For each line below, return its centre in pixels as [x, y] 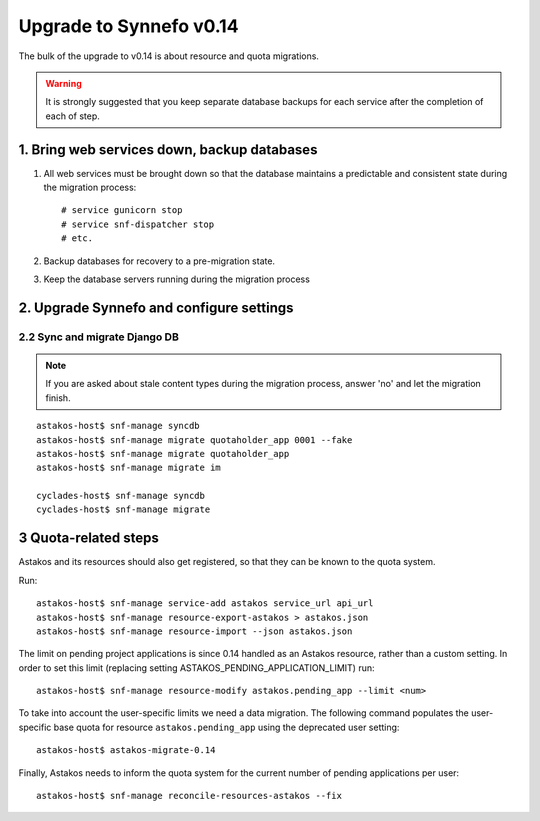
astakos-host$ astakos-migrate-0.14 [126, 750]
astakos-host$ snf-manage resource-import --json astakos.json [194, 631]
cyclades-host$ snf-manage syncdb [120, 496]
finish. [58, 397]
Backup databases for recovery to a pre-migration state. [159, 261]
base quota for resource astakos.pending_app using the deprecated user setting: [226, 727]
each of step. [72, 116]
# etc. [77, 238]
